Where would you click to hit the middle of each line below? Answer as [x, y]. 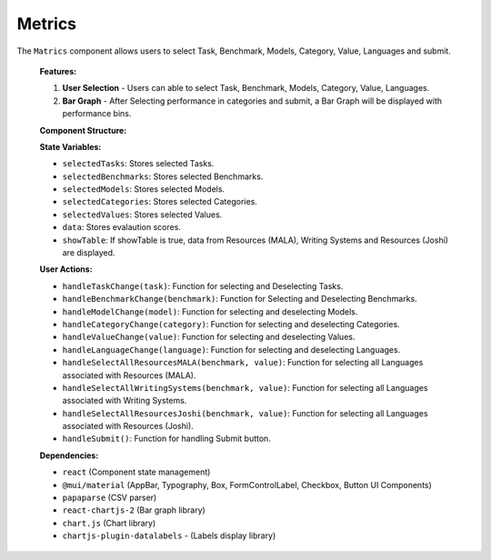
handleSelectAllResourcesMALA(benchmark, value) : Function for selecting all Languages [243, 363]
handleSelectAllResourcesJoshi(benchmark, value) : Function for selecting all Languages [245, 413]
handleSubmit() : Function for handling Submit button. [167, 439]
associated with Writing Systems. [125, 401]
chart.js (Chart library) [109, 523]
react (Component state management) [136, 472]
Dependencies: [69, 455]
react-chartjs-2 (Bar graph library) [134, 510]
